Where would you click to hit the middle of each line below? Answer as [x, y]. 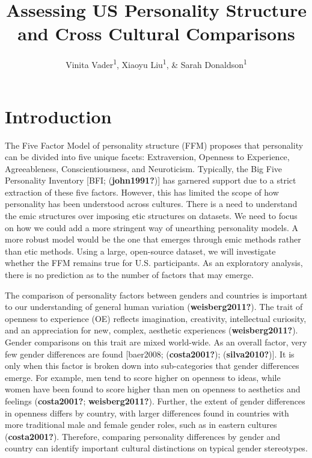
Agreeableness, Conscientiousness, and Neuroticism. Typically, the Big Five [144, 168]
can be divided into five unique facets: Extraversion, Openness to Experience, [147, 157]
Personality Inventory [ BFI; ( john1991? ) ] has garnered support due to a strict [151, 180]
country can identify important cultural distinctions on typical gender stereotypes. [156, 448]
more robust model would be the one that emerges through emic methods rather [153, 239]
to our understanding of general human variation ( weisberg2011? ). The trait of [154, 307]
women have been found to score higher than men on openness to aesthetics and [153, 389]
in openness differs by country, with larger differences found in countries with [147, 413]
